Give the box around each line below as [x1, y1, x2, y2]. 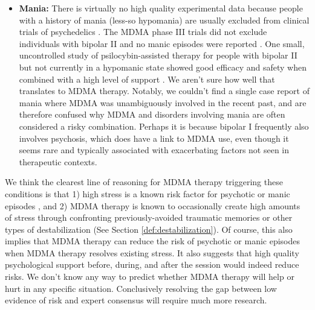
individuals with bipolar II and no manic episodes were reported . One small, [19, 37, 305, 49]
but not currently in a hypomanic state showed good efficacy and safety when [19, 60, 307, 73]
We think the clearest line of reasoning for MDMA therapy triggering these [5, 176, 283, 188]
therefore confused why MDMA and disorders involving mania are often [19, 108, 285, 121]
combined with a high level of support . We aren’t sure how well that [19, 72, 275, 85]
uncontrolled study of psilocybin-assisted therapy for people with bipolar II [19, 49, 297, 62]
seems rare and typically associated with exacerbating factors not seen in [19, 144, 290, 156]
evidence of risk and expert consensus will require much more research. [5, 294, 267, 306]
